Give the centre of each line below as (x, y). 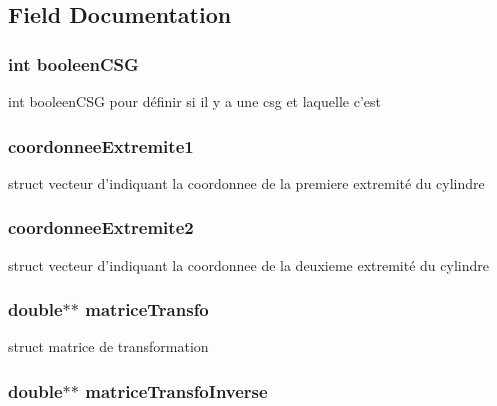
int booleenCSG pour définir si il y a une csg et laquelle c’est (194, 101)
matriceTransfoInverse (176, 390)
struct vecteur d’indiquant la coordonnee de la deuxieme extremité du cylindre (248, 264)
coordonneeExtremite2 (101, 227)
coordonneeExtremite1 (101, 145)
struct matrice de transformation (108, 346)
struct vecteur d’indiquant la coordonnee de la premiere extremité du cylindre (246, 182)
